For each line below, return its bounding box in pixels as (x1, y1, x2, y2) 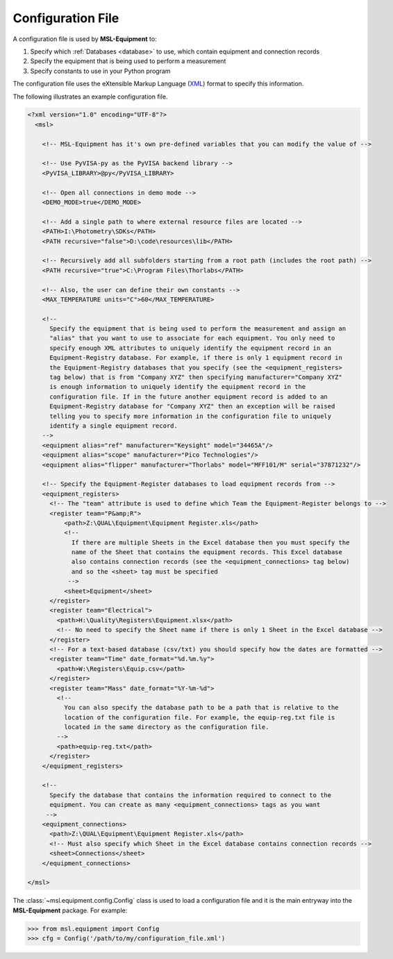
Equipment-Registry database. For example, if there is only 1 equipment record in (49, 354, 343, 362)
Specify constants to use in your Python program (30, 67, 171, 75)
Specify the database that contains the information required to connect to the (49, 791, 332, 799)
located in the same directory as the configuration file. (63, 723, 269, 731)
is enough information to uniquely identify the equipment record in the (49, 383, 306, 391)
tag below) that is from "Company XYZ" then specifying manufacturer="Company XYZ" (49, 374, 343, 381)
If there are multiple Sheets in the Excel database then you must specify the (71, 538, 350, 547)
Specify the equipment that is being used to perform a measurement (30, 57, 226, 65)
